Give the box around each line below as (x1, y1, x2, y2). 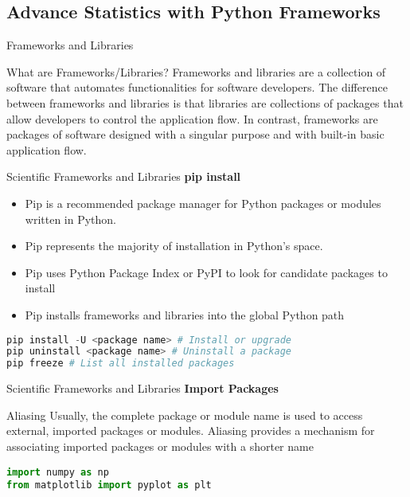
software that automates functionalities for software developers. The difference (6, 79, 388, 96)
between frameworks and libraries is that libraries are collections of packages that (6, 94, 404, 111)
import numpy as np (6, 466, 109, 478)
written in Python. (25, 210, 117, 227)
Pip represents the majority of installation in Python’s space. (25, 237, 323, 254)
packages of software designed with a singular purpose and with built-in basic (6, 126, 385, 143)
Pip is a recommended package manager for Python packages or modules (25, 194, 381, 211)
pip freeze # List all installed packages (6, 358, 235, 370)
